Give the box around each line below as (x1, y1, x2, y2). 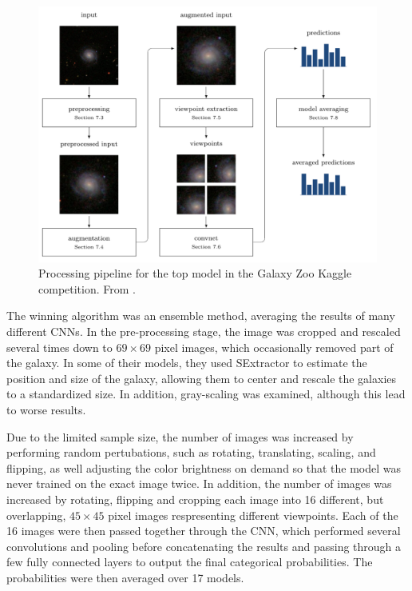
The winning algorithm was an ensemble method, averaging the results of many (6, 307, 395, 324)
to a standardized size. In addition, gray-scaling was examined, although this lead (6, 385, 406, 402)
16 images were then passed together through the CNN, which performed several (6, 522, 401, 539)
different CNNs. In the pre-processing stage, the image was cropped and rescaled (6, 323, 401, 340)
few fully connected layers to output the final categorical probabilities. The (6, 553, 373, 570)
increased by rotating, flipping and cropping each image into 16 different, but (6, 490, 384, 507)
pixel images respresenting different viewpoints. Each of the (108, 506, 398, 523)
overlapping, (6, 506, 66, 523)
